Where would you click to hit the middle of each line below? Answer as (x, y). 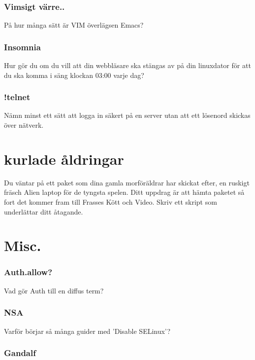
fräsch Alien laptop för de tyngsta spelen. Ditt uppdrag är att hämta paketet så (124, 192)
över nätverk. (24, 125)
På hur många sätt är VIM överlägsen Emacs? (74, 25)
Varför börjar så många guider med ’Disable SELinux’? (87, 331)
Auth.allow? (28, 272)
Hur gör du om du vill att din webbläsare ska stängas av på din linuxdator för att (127, 65)
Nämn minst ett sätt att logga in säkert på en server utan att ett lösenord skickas (127, 115)
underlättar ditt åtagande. (44, 211)
